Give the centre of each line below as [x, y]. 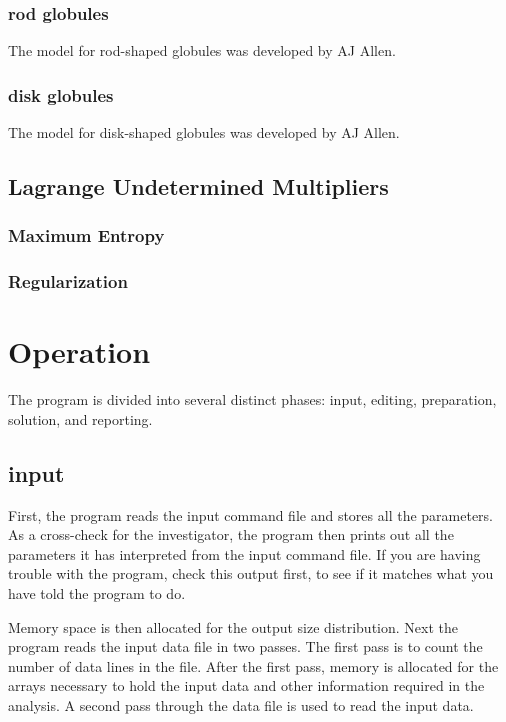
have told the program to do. [97, 592]
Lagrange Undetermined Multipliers [198, 186]
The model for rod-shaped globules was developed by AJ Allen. [202, 50]
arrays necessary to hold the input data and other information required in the [246, 685]
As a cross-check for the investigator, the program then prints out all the [231, 534]
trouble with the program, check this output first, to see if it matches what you [251, 573]
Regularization [68, 281]
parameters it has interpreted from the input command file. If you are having [244, 553]
